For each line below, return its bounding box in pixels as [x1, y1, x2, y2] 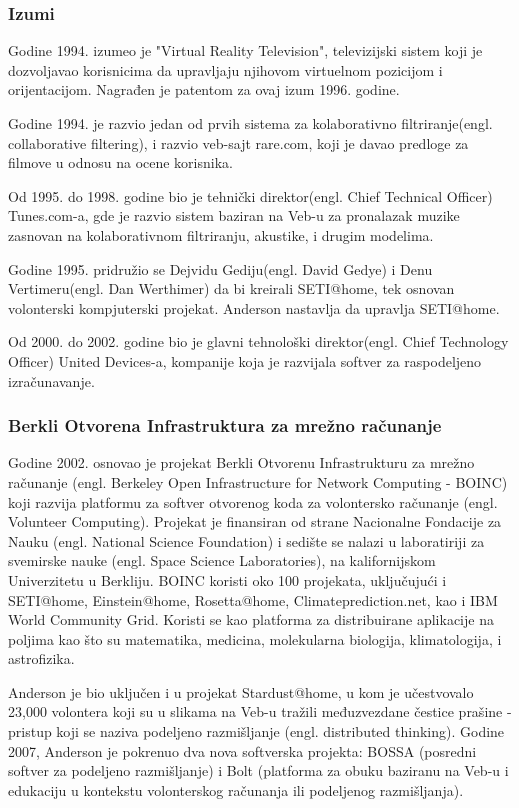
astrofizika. [8, 648, 75, 669]
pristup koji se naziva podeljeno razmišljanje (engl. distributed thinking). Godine [8, 721, 505, 742]
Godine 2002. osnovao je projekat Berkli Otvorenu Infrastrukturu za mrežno [8, 452, 475, 473]
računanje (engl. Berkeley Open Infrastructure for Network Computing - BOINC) [8, 471, 508, 492]
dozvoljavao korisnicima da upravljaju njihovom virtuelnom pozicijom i [8, 59, 443, 80]
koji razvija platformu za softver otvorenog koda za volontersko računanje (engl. [8, 491, 498, 512]
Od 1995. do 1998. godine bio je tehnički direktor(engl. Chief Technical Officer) [8, 185, 493, 206]
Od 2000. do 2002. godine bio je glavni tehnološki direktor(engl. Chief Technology [8, 331, 509, 352]
